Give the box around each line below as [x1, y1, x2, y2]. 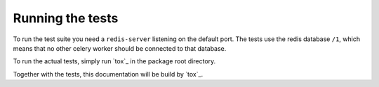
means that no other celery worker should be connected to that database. [13, 44, 227, 52]
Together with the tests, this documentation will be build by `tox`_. [13, 70, 204, 78]
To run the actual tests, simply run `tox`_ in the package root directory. [13, 57, 216, 65]
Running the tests [13, 10, 119, 26]
